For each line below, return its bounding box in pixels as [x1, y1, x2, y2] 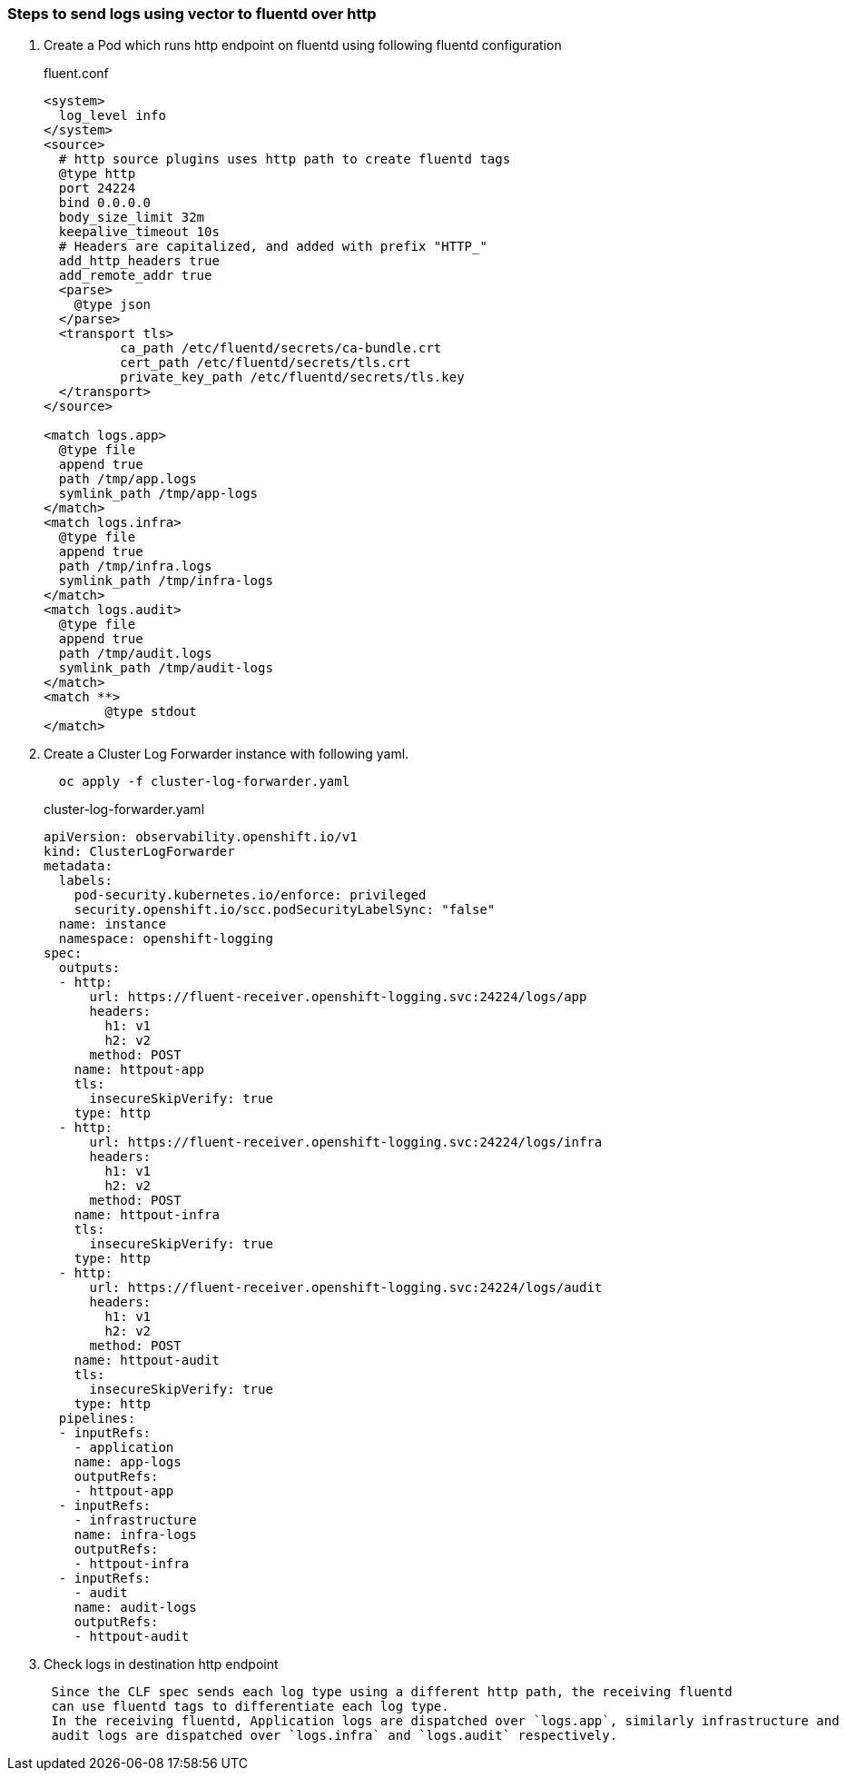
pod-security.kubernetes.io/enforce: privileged [74, 888, 427, 903]
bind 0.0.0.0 [58, 195, 152, 211]
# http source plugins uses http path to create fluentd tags [58, 152, 511, 167]
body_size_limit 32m [58, 210, 205, 225]
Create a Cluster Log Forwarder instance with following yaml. [44, 746, 409, 762]
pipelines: [58, 1411, 136, 1426]
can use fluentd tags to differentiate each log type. [51, 1699, 449, 1714]
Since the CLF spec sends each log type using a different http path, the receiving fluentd [51, 1684, 733, 1700]
